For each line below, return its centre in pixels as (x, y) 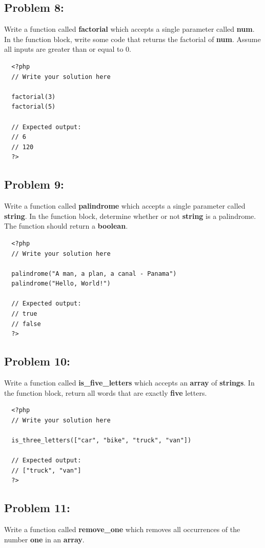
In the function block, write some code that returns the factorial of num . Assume (132, 39)
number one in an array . (44, 539)
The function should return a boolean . (66, 226)
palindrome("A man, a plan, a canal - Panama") (94, 273)
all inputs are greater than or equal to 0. (68, 49)
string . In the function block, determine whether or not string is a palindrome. (130, 216)
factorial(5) (34, 107)
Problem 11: (37, 508)
